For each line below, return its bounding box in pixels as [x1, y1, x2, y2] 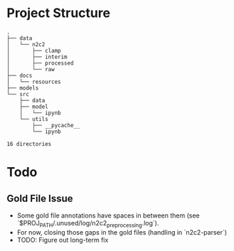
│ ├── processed [6, 59, 74, 67]
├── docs [6, 72, 33, 79]
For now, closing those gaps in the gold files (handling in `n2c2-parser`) [16, 228, 228, 236]
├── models [6, 84, 39, 92]
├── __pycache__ [32, 122, 80, 129]
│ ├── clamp [6, 47, 61, 54]
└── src [6, 90, 30, 97]
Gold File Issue [6, 192, 73, 204]
